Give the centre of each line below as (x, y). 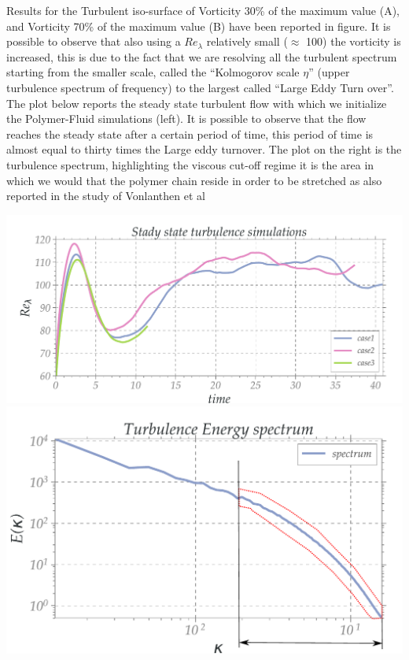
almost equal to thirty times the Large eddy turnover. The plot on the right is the (204, 149)
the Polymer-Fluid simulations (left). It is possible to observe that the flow (186, 119)
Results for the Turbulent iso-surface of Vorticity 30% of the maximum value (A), (203, 10)
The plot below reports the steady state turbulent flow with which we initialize (197, 103)
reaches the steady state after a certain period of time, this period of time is (190, 133)
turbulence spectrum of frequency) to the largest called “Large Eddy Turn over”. (200, 87)
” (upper (329, 72)
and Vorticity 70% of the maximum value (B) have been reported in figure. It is (199, 26)
